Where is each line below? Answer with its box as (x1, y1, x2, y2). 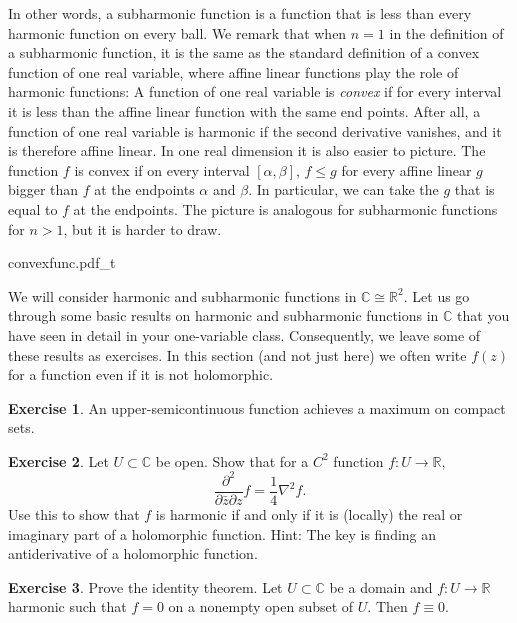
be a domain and (329, 576, 433, 597)
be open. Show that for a (155, 450, 309, 471)
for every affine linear (341, 159, 472, 180)
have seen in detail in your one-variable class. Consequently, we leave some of (8, 324, 481, 345)
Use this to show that (8, 504, 140, 525)
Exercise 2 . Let (8, 450, 109, 471)
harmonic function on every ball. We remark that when (8, 22, 347, 43)
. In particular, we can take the (248, 179, 439, 200)
